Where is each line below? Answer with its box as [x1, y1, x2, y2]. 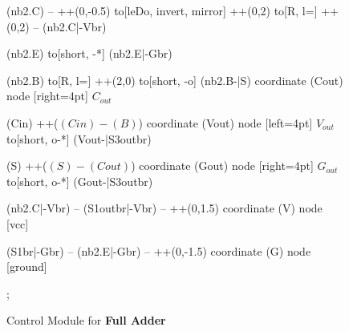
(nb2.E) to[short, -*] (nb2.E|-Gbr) [6, 45, 172, 62]
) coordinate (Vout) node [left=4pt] [138, 114, 313, 131]
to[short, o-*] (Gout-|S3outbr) [6, 172, 153, 189]
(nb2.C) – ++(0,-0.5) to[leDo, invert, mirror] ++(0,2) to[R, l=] [6, 2, 318, 18]
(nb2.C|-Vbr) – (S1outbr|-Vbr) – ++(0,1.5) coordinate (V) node [6, 200, 323, 216]
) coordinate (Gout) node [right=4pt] [131, 157, 314, 174]
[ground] [6, 258, 47, 275]
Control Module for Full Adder [6, 312, 166, 329]
